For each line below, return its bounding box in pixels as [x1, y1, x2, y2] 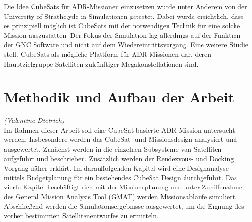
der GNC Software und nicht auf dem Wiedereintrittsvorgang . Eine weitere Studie [4, 39, 249, 50]
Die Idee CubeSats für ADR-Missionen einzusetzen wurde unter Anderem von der [4, 1, 247, 11]
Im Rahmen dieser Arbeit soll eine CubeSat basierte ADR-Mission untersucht [4, 124, 235, 135]
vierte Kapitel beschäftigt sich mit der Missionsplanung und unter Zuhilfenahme [4, 182, 242, 192]
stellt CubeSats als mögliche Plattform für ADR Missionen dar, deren [4, 49, 211, 59]
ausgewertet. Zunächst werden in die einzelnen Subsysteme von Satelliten [4, 144, 222, 154]
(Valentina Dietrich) [4, 115, 65, 125]
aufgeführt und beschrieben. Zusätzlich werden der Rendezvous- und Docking [4, 153, 234, 163]
